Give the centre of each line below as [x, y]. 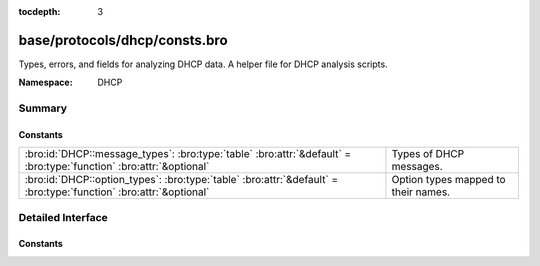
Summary [43, 108]
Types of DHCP [428, 154]
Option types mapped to [448, 180]
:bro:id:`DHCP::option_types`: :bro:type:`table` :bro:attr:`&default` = [181, 180]
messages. [417, 167]
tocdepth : [39, 11]
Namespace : [46, 82]
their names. [420, 192]
